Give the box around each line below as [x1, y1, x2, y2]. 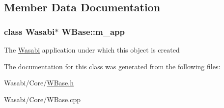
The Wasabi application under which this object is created [4, 45, 180, 54]
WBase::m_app [61, 25, 125, 37]
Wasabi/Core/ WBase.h [4, 78, 74, 88]
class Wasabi [4, 25, 55, 37]
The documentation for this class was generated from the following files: [4, 61, 221, 71]
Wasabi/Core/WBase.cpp [4, 94, 81, 104]
